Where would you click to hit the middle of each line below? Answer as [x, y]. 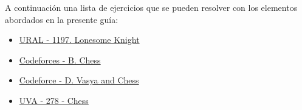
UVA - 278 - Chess [54, 100]
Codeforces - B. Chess [60, 60]
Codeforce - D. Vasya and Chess [79, 80]
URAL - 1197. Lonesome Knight [79, 40]
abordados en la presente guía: [62, 19]
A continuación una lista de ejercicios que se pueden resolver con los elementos [151, 7]
